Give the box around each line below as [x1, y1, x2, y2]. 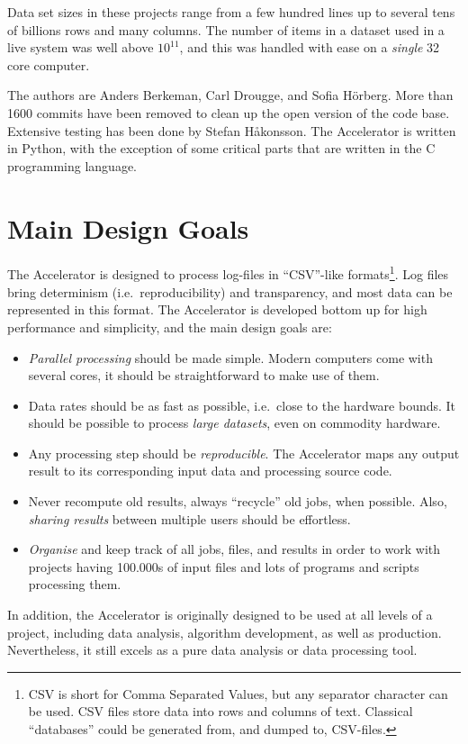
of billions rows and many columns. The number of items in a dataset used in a [7, 20, 445, 39]
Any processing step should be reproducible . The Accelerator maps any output [28, 443, 460, 462]
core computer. [7, 55, 90, 74]
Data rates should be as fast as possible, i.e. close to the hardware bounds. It [28, 395, 456, 414]
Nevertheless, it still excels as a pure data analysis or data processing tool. [7, 640, 418, 659]
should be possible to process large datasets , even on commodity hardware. [28, 413, 441, 432]
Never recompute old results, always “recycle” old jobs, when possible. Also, [28, 492, 447, 511]
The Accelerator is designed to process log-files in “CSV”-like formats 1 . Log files [7, 262, 449, 284]
